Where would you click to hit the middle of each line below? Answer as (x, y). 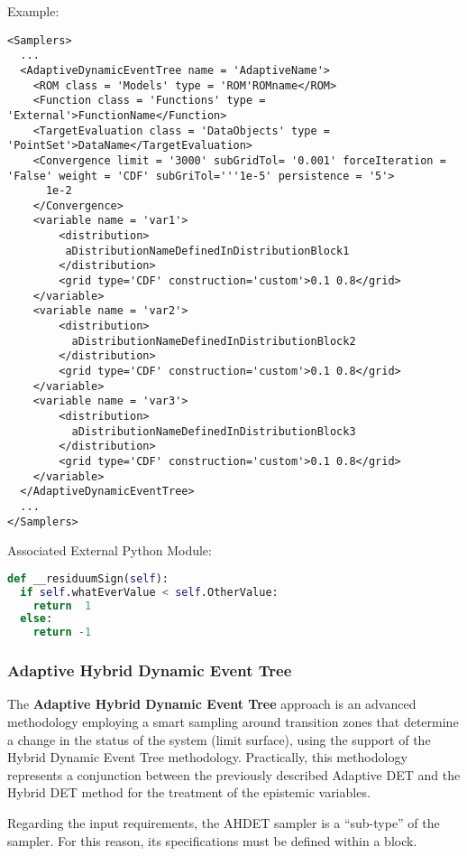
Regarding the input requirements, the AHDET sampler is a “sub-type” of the (224, 823)
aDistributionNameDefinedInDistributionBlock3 (214, 431)
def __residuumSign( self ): (88, 578)
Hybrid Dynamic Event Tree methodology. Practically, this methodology (207, 757)
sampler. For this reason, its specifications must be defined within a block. (212, 840)
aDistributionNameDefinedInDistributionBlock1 (207, 251)
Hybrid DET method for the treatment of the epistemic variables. (189, 792)
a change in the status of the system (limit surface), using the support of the (219, 739)
